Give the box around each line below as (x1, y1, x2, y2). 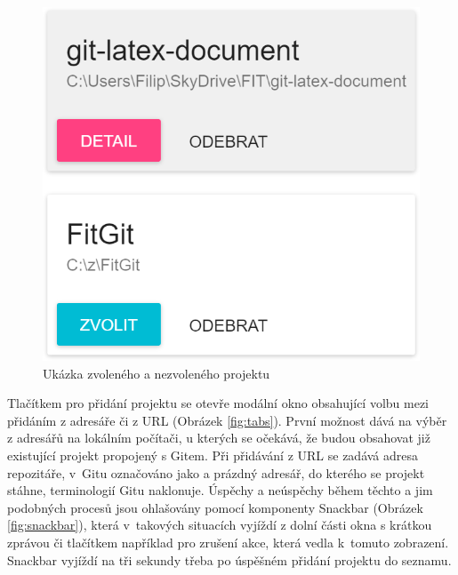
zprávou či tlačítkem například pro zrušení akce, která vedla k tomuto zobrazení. (7, 533, 449, 552)
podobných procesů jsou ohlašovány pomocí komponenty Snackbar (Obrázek (7, 498, 423, 516)
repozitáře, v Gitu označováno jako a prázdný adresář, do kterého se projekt (7, 463, 425, 482)
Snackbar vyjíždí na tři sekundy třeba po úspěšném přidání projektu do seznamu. (7, 550, 452, 569)
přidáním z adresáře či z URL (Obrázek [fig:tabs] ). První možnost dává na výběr (7, 411, 447, 429)
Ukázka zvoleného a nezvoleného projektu (43, 363, 270, 382)
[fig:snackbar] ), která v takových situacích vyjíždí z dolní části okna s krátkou (7, 515, 432, 534)
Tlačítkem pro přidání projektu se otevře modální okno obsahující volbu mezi (7, 394, 430, 412)
